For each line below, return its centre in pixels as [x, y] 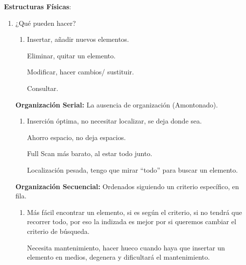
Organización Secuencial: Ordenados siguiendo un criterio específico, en [127, 186]
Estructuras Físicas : [38, 6]
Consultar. [43, 88]
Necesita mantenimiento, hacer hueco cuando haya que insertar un [126, 247]
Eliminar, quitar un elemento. [71, 55]
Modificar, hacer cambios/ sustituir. [80, 72]
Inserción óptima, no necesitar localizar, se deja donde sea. [114, 121]
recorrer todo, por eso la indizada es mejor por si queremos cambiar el [132, 221]
